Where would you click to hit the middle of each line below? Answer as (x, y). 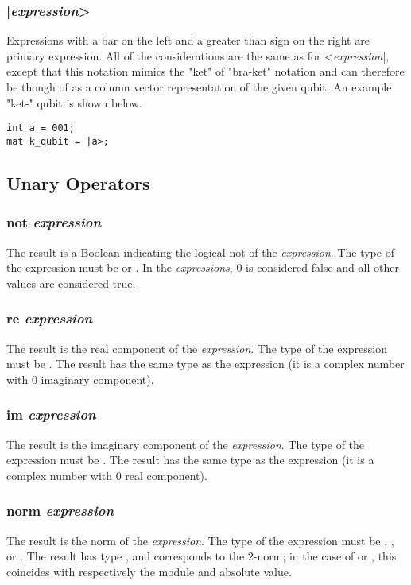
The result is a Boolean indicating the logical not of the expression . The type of (200, 252)
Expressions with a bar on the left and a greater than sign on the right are (188, 40)
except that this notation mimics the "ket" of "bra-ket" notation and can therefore (205, 71)
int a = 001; (41, 128)
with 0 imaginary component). (80, 379)
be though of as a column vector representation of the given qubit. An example (199, 87)
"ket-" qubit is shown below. (74, 102)
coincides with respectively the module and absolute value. (149, 571)
